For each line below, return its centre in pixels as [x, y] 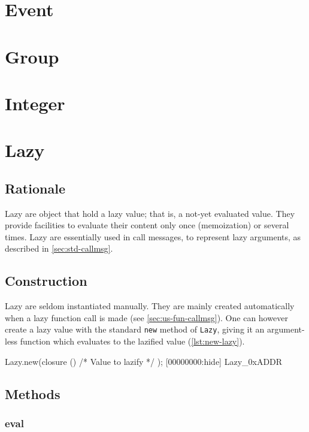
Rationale [35, 188]
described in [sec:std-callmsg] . [59, 248]
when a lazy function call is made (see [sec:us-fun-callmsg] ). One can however [146, 317]
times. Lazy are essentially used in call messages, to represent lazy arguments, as [153, 236]
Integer [35, 103]
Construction [46, 281]
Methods [33, 393]
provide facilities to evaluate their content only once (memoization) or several [147, 225]
